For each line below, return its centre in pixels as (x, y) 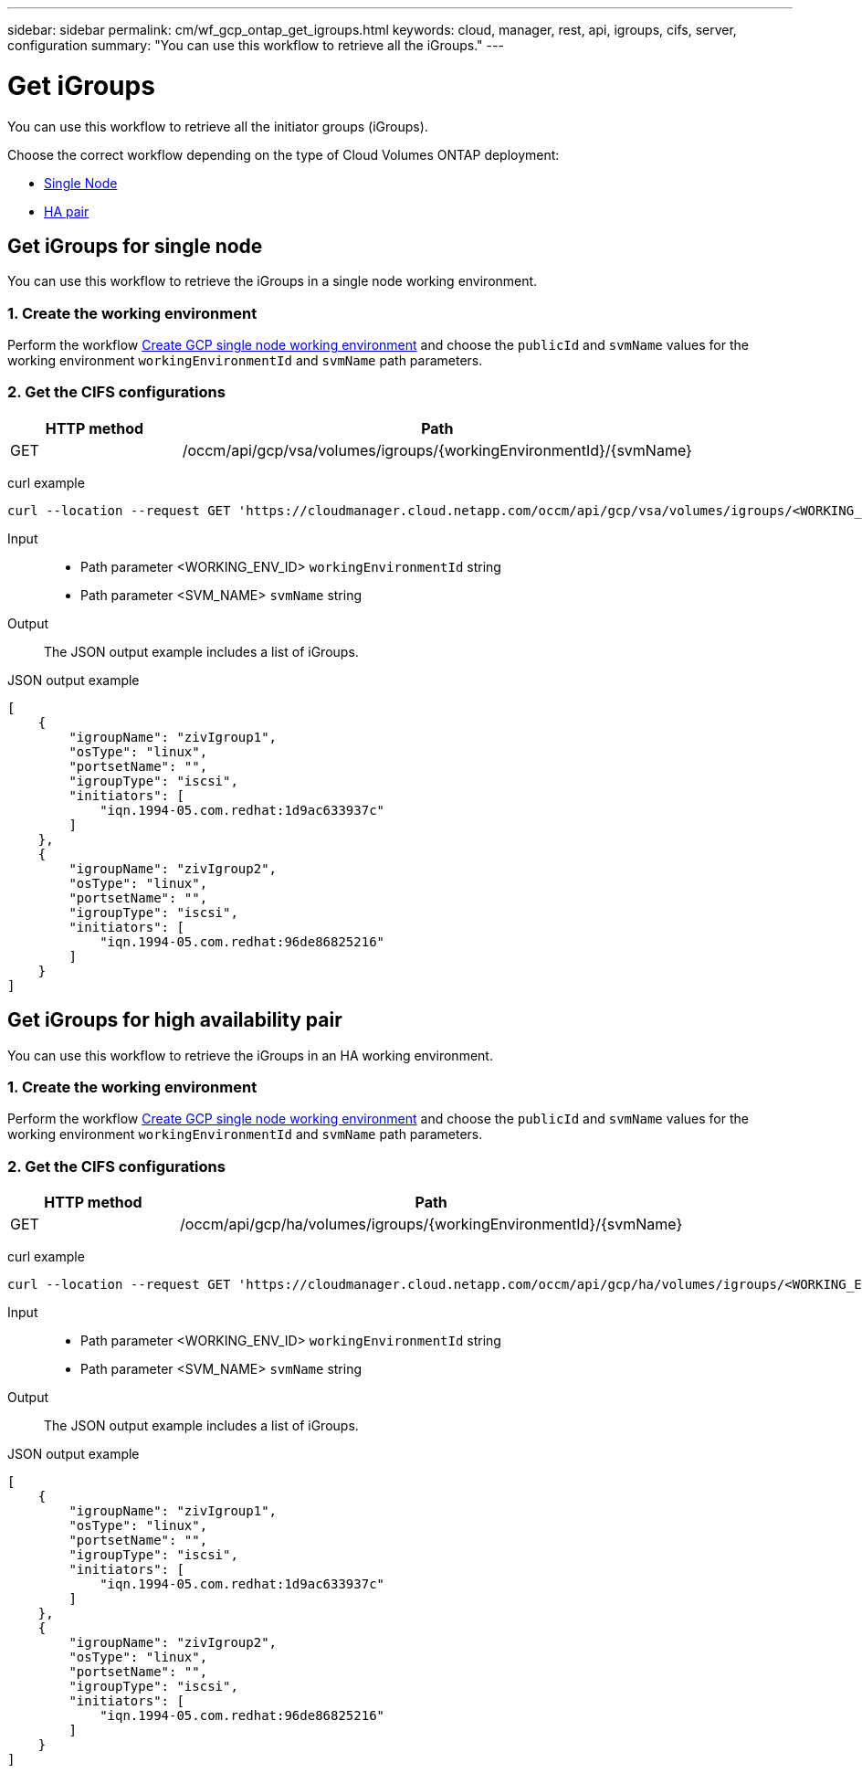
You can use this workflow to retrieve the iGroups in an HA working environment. (250, 1055)
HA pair (67, 211)
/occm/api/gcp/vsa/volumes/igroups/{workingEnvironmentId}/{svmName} (437, 450)
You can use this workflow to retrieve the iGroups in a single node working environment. (273, 281)
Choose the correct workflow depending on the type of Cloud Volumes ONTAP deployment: (284, 154)
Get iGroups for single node (135, 246)
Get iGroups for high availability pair (175, 1020)
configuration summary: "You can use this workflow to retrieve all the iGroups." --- (256, 45)
